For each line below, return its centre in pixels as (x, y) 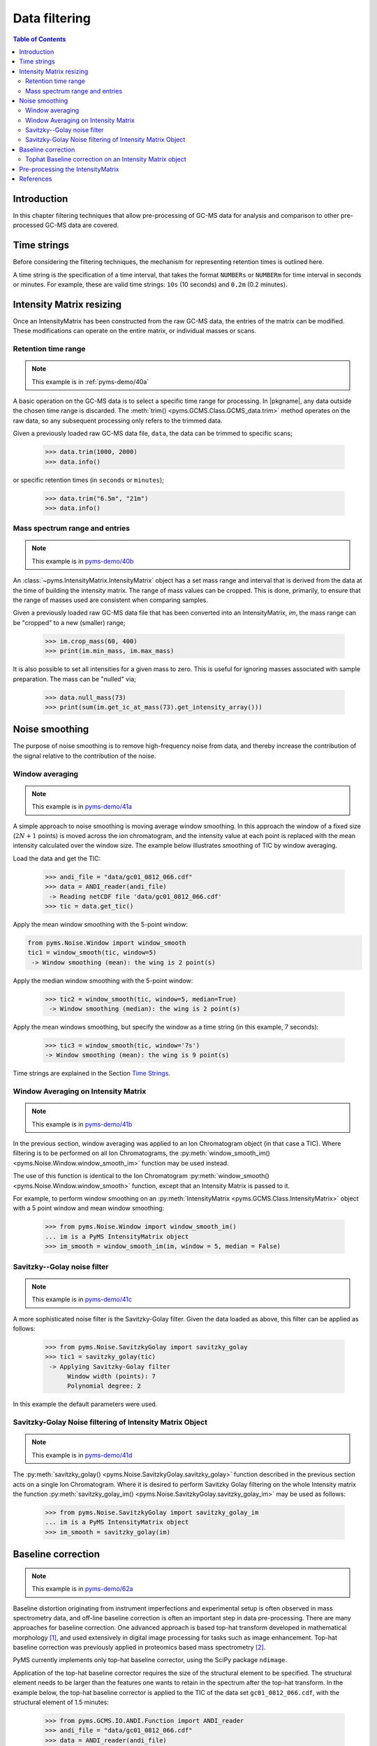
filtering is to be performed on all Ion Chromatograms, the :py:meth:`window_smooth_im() (141, 1153)
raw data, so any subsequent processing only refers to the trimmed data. (118, 420)
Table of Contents (39, 39)
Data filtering (52, 18)
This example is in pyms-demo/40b (83, 561)
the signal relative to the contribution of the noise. (84, 756)
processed (28, 225)
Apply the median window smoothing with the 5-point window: (103, 981)
